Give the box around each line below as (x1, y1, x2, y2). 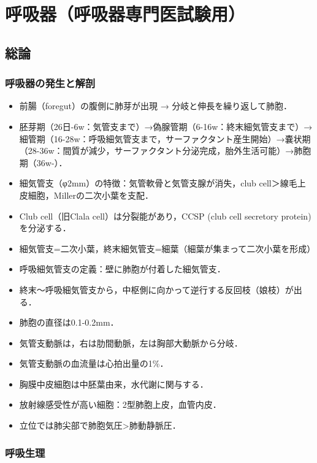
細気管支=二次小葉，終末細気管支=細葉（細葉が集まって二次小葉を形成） (19, 242, 316, 254)
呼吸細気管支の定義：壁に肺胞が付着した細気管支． (19, 262, 226, 275)
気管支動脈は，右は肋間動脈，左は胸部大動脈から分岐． (19, 336, 243, 349)
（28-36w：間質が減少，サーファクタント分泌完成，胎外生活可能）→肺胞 (19, 144, 311, 157)
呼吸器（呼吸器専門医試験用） (5, 1, 246, 26)
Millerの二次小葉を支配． (53, 188, 154, 201)
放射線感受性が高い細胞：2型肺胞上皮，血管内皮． (19, 398, 221, 411)
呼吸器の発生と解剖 (5, 75, 96, 91)
